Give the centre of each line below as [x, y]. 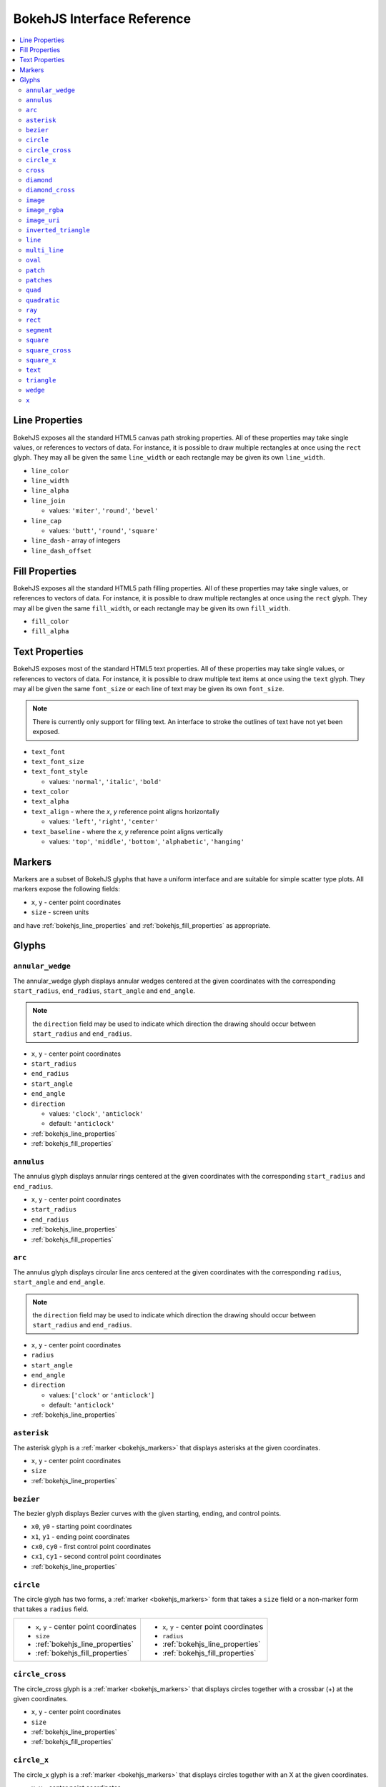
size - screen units [60, 912]
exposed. [46, 732]
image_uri [43, 220]
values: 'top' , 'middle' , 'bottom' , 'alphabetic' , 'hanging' [147, 842]
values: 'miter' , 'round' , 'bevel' [104, 510]
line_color [50, 471]
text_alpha [50, 802]
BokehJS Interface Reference [102, 19]
